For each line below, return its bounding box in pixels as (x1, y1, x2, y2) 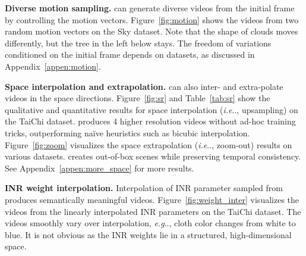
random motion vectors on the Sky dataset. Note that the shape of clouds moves (5, 25, 298, 38)
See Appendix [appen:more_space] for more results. (5, 161, 194, 174)
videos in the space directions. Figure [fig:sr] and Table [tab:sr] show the (5, 92, 270, 104)
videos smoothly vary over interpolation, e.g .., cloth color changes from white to (5, 217, 296, 229)
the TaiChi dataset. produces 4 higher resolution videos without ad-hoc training (5, 115, 296, 127)
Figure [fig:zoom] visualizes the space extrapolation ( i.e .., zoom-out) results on (5, 138, 292, 151)
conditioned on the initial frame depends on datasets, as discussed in (5, 48, 255, 61)
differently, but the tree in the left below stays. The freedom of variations (5, 36, 272, 49)
